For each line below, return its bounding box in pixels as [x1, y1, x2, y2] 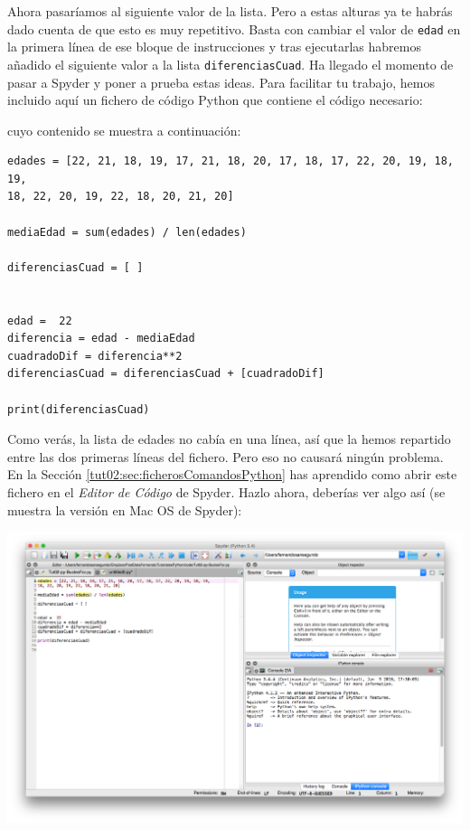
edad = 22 [7, 314, 72, 327]
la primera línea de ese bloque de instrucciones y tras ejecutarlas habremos [7, 37, 421, 56]
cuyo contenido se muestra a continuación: [7, 120, 241, 139]
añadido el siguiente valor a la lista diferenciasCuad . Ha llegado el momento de [7, 54, 454, 73]
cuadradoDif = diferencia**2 [7, 349, 183, 363]
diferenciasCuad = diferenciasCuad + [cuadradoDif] [7, 367, 324, 381]
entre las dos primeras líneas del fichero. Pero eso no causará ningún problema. [7, 447, 444, 466]
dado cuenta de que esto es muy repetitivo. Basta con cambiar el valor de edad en [7, 19, 461, 38]
